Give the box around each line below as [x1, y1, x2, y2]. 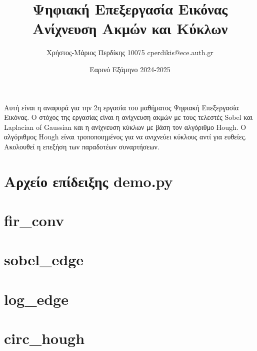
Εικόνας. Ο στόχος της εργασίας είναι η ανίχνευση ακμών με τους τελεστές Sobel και [4, 112, 253, 122]
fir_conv [4, 210, 64, 231]
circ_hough [4, 328, 85, 348]
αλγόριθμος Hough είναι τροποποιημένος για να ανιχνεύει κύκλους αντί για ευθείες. [4, 131, 247, 142]
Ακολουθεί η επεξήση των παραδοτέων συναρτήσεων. [4, 141, 159, 151]
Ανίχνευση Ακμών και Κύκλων [32, 18, 228, 39]
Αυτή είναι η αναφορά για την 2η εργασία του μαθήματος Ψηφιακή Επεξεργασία [4, 102, 239, 112]
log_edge [4, 288, 68, 309]
